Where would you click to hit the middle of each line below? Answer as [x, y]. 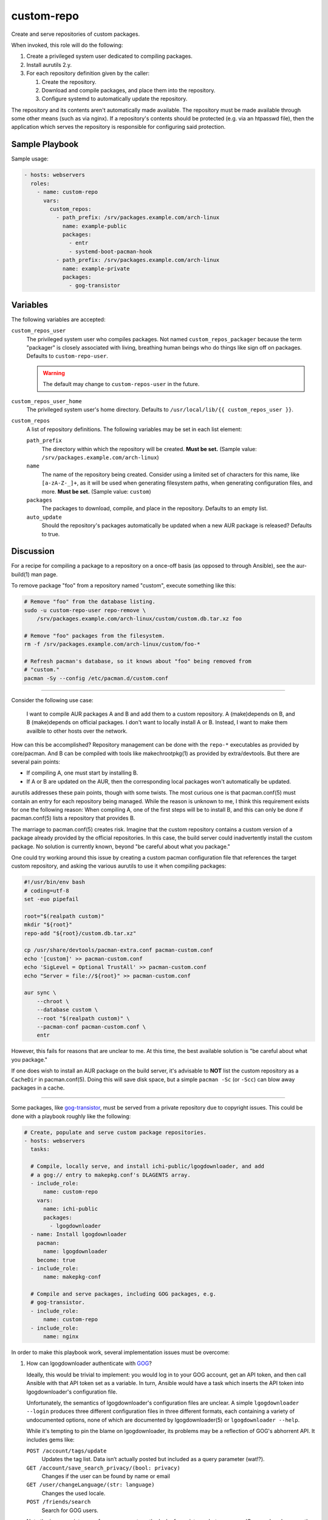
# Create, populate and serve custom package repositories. [115, 1132]
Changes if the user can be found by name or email [106, 1476]
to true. [51, 534]
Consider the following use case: [52, 700]
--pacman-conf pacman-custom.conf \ [91, 1027]
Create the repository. [69, 81]
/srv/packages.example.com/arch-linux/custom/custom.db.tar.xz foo [139, 618]
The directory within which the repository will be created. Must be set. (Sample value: [149, 449]
